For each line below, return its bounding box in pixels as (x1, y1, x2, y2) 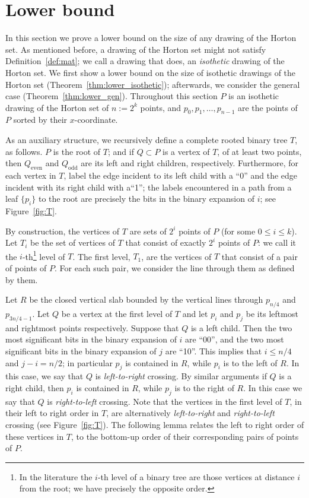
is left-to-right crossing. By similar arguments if (95, 370, 267, 382)
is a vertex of (163, 145, 210, 157)
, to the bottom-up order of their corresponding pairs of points (71, 430, 299, 442)
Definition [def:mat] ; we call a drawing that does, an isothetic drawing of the (5, 55, 285, 67)
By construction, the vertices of (5, 224, 120, 237)
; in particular (62, 356, 113, 369)
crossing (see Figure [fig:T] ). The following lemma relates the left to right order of (5, 418, 304, 431)
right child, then (5, 382, 64, 394)
